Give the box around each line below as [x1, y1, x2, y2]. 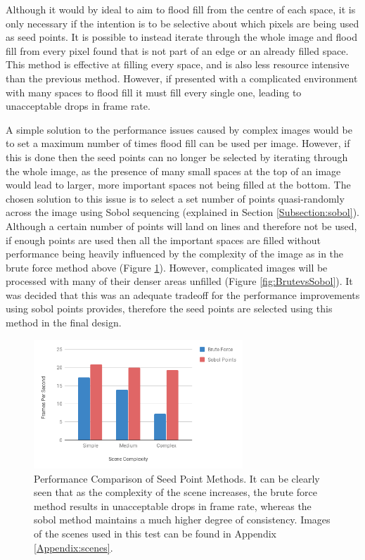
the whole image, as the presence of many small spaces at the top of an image [6, 163, 341, 178]
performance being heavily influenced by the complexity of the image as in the [6, 246, 344, 261]
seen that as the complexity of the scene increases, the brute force [34, 485, 317, 499]
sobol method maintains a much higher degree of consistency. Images [34, 512, 331, 527]
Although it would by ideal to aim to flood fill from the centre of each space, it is [6, 2, 356, 16]
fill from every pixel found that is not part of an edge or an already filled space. [6, 43, 349, 58]
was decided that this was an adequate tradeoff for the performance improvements [6, 287, 360, 302]
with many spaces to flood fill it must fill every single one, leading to [6, 84, 302, 99]
